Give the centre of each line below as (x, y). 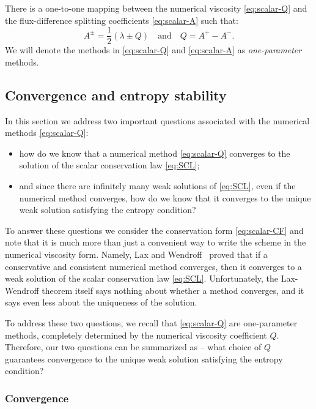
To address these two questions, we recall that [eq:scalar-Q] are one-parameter (151, 322)
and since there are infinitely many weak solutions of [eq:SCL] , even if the (157, 186)
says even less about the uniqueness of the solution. (101, 302)
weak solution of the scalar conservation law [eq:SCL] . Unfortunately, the (142, 278)
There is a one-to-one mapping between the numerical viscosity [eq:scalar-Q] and (156, 8)
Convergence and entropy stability (116, 95)
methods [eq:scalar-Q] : (47, 133)
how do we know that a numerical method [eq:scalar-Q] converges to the (155, 153)
